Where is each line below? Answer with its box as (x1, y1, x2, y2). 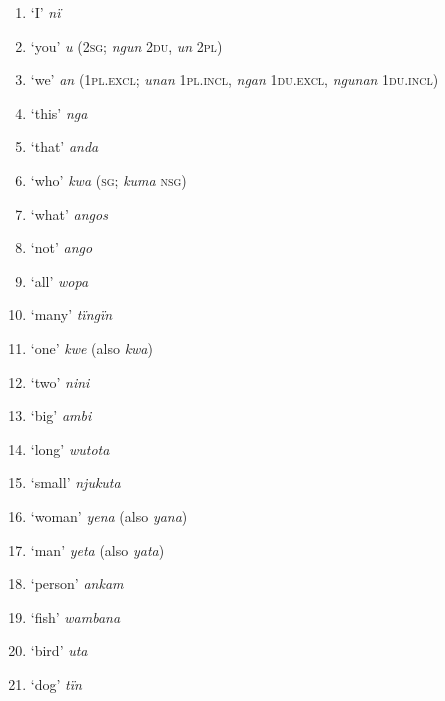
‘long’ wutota (30, 438, 110, 459)
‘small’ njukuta (30, 472, 121, 493)
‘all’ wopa (30, 270, 89, 291)
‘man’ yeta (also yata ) (30, 539, 165, 560)
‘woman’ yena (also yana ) (30, 505, 188, 526)
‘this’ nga (30, 102, 88, 123)
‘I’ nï (30, 2, 61, 22)
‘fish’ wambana (30, 606, 121, 627)
